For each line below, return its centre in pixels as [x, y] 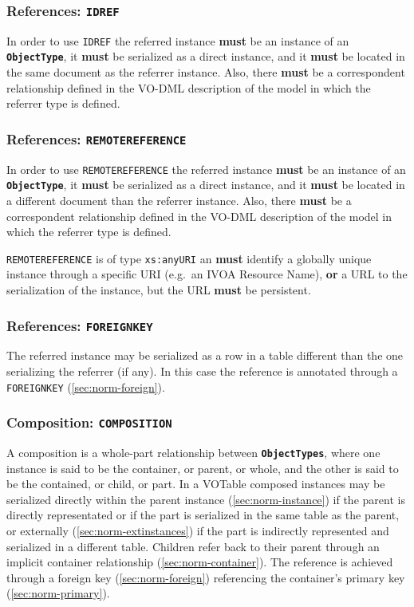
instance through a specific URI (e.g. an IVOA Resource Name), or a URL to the [207, 274]
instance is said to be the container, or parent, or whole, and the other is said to [203, 468]
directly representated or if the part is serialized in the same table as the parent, [203, 515]
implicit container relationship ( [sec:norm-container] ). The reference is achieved [200, 562]
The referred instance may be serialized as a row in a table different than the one [205, 355]
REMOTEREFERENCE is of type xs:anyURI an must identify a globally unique [189, 258]
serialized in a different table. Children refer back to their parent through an [193, 546]
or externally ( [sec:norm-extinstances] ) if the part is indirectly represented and [198, 531]
